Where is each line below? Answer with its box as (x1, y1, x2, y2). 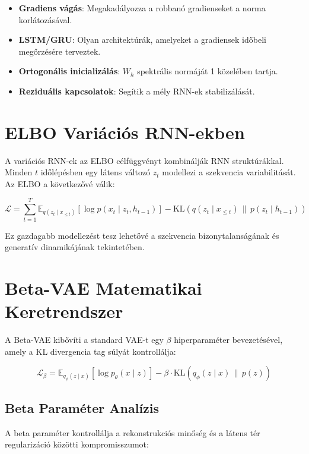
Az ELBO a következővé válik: (5, 177, 115, 190)
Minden (5, 166, 33, 178)
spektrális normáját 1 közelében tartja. (137, 65, 278, 77)
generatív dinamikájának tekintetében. (5, 241, 145, 253)
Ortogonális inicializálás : (18, 65, 120, 77)
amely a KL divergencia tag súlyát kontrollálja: (5, 345, 176, 357)
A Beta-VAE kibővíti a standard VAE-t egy (5, 333, 164, 346)
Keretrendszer (5, 299, 123, 323)
